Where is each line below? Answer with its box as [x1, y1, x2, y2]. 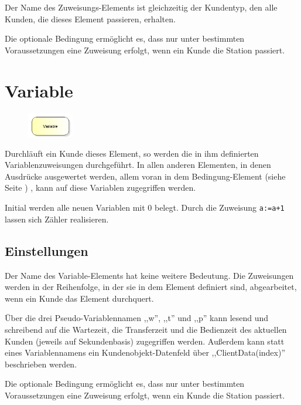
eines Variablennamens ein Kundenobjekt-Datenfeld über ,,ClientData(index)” [5, 346, 286, 359]
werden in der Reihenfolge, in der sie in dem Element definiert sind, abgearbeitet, [5, 281, 297, 293]
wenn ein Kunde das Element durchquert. [5, 292, 154, 304]
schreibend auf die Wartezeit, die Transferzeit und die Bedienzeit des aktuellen [5, 323, 287, 335]
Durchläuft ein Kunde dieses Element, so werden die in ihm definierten [5, 147, 259, 159]
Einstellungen [5, 241, 88, 259]
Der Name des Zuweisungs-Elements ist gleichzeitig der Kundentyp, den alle [5, 1, 278, 13]
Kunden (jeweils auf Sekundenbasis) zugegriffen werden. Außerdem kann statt [5, 335, 285, 347]
